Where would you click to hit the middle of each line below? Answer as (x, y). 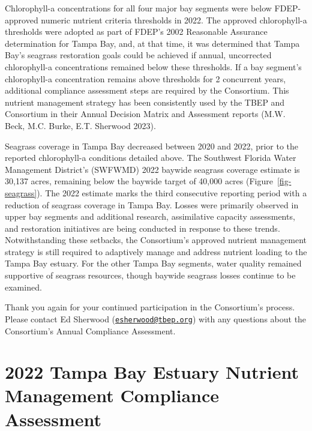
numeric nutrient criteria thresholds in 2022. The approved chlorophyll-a (174, 20)
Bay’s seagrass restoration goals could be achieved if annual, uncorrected (138, 55)
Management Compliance (112, 395)
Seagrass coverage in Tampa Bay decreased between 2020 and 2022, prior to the (152, 146)
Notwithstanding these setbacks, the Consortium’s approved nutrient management (156, 240)
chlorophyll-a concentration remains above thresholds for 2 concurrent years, (145, 78)
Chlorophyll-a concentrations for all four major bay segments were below (138, 8)
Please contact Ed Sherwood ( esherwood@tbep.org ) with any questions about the (156, 318)
